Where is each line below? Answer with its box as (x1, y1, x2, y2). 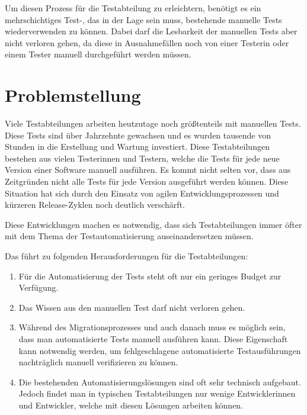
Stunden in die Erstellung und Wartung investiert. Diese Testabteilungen (5, 140, 270, 153)
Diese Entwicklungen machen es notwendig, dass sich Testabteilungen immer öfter (5, 218, 302, 230)
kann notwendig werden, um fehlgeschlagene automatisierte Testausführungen (18, 344, 301, 356)
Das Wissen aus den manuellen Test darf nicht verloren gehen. (18, 301, 245, 313)
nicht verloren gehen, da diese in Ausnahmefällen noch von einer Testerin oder (5, 36, 289, 49)
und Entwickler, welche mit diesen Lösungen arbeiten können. (18, 398, 244, 411)
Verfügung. (18, 281, 59, 294)
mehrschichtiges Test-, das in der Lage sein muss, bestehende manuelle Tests (5, 13, 282, 25)
